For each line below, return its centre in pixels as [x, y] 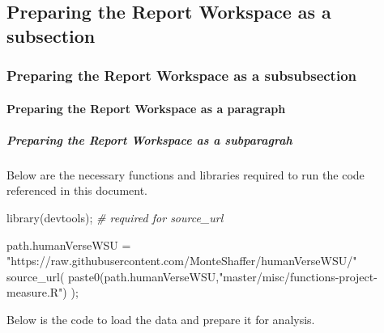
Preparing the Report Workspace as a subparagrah [149, 139]
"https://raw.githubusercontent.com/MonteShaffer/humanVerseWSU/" [182, 261]
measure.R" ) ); [43, 292]
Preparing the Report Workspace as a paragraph [146, 108]
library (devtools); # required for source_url [115, 217]
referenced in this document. [77, 190]
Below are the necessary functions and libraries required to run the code [186, 174]
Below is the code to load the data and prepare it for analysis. [161, 319]
